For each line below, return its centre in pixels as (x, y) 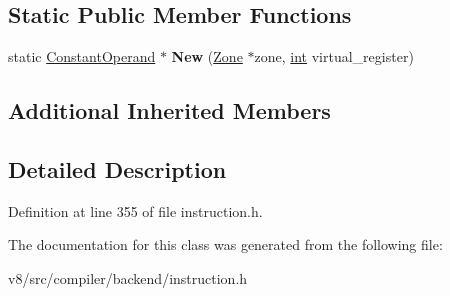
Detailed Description (117, 168)
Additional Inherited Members (169, 110)
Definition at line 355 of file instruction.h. (135, 210)
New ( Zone (207, 56)
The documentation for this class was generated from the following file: (225, 244)
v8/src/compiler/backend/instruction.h (128, 277)
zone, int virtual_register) (334, 56)
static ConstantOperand (82, 56)
